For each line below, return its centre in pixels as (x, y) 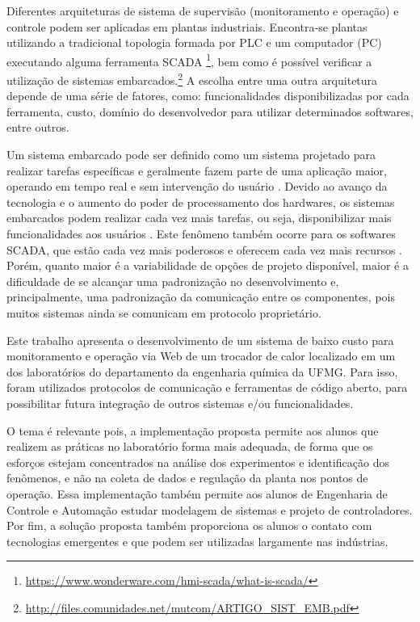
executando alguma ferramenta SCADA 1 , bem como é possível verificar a (189, 60)
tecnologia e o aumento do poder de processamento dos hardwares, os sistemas (201, 202)
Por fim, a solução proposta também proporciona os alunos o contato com (189, 525)
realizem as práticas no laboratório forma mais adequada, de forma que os (190, 446)
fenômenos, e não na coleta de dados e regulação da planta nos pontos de (187, 478)
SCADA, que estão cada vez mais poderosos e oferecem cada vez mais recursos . (204, 249)
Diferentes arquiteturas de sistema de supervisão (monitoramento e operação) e (203, 11)
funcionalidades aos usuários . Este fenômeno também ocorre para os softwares (201, 234)
